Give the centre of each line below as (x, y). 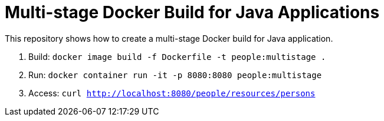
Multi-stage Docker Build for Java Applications (192, 12)
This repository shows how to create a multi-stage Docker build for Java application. (169, 38)
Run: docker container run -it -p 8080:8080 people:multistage (175, 75)
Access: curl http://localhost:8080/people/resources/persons (172, 93)
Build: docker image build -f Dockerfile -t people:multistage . (177, 56)
